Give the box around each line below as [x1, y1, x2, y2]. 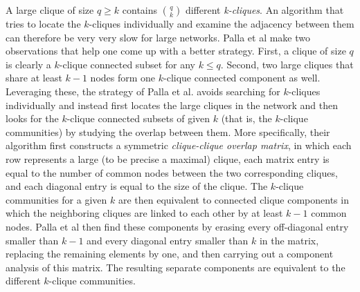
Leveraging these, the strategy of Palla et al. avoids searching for [6, 84, 280, 98]
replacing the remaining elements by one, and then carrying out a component [6, 246, 334, 261]
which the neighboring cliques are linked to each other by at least [6, 206, 283, 220]
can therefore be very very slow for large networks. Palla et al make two [6, 30, 311, 44]
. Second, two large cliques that [220, 57, 354, 71]
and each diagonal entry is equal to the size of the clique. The [6, 179, 268, 193]
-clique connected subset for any [59, 57, 195, 71]
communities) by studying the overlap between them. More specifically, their [6, 124, 330, 139]
